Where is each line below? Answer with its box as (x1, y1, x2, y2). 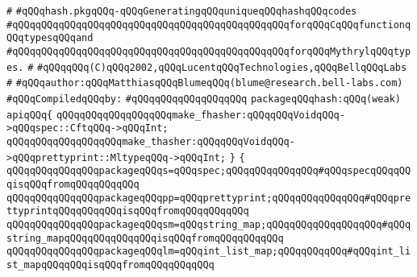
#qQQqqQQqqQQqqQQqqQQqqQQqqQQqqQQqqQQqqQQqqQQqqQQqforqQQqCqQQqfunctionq (6, 19, 411, 31)
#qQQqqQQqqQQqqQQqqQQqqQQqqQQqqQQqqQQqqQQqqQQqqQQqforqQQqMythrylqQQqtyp (6, 45, 411, 57)
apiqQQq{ (6, 109, 53, 121)
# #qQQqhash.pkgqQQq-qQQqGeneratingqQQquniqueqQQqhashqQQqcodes (6, 6, 357, 17)
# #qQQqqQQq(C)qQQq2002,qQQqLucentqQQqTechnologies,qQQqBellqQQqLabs (27, 61, 407, 73)
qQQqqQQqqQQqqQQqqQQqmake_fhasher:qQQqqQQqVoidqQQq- (56, 109, 345, 121)
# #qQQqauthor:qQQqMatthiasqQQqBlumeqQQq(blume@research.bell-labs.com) (6, 77, 403, 89)
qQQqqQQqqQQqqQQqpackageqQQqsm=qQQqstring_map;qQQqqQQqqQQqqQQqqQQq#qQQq (6, 218, 411, 230)
